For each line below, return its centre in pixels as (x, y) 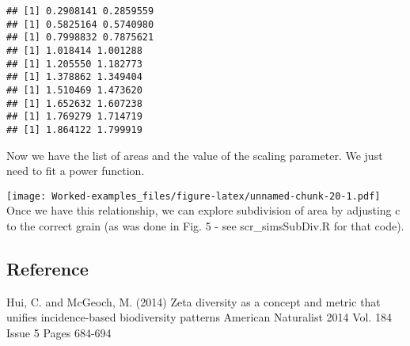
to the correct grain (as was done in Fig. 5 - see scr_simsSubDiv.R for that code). (205, 226)
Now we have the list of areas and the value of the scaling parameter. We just (195, 155)
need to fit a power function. (76, 171)
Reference (47, 268)
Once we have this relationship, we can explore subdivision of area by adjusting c (203, 210)
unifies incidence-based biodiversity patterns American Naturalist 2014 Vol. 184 (199, 317)
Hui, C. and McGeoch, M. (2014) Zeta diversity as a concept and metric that (194, 301)
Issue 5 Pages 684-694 (59, 332)
